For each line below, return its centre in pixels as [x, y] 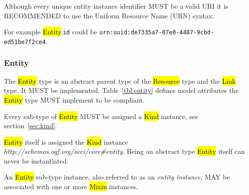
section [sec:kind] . [31, 126]
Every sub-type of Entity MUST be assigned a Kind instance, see [101, 116]
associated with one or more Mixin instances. [71, 187]
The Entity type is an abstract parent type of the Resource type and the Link [120, 81]
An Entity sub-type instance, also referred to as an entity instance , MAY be [117, 177]
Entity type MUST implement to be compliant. [74, 99]
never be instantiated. [36, 160]
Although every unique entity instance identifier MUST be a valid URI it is [116, 6]
